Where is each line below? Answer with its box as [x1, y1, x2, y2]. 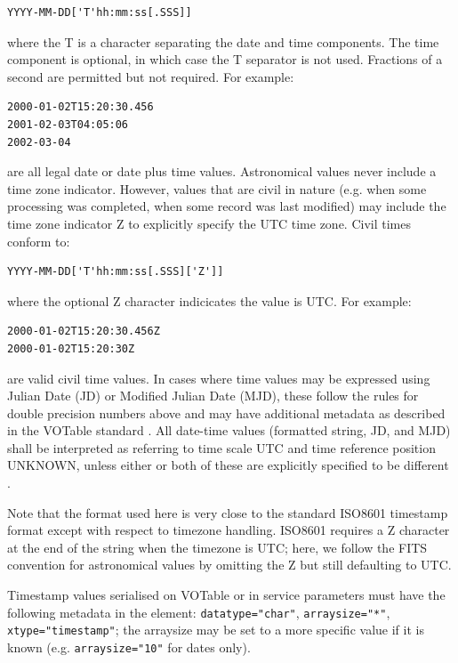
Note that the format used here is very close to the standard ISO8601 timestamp [7, 503, 448, 522]
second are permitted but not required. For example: [7, 67, 294, 85]
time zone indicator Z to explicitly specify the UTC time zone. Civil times [7, 214, 411, 232]
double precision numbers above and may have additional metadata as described [7, 403, 446, 422]
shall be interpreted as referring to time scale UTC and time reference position [7, 438, 436, 457]
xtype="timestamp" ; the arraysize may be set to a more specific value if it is [7, 620, 424, 639]
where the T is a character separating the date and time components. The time [7, 32, 439, 51]
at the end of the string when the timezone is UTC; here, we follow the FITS [7, 538, 428, 556]
